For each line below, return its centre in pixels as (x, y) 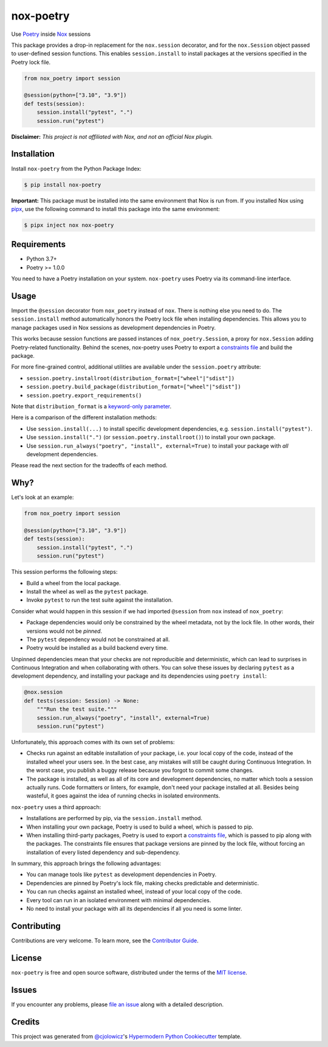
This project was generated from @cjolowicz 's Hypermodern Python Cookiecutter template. (127, 1036)
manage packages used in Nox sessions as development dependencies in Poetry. (113, 327)
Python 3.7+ (42, 259)
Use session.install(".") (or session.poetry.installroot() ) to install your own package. (151, 437)
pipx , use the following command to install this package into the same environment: (115, 209)
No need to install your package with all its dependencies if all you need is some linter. (134, 909)
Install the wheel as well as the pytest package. (87, 591)
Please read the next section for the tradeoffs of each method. (89, 465)
